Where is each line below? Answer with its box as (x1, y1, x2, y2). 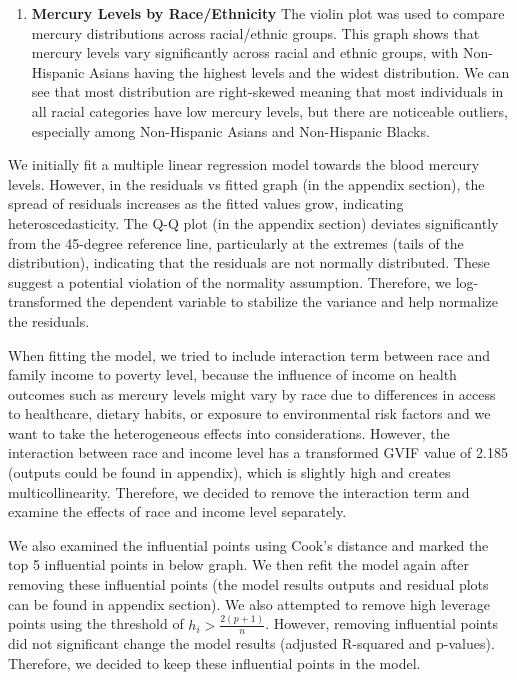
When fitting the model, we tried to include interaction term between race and (8, 344, 490, 365)
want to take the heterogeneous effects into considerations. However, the (8, 422, 450, 443)
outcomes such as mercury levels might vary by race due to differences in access (8, 383, 496, 404)
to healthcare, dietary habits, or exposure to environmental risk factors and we (8, 403, 491, 424)
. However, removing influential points (265, 613, 498, 634)
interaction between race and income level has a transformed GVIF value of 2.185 (8, 442, 508, 463)
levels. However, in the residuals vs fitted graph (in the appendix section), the (8, 173, 485, 194)
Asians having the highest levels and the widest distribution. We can (89, 61, 510, 82)
